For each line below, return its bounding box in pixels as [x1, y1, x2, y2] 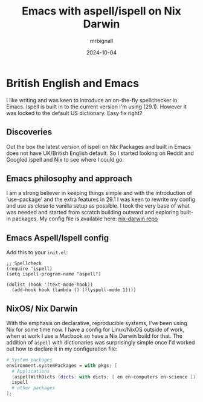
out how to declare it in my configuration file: [6, 345, 118, 352]
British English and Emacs [6, 76, 140, 90]
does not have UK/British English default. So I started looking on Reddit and [6, 150, 195, 157]
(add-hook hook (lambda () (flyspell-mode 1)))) [11, 287, 137, 293]
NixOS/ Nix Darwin [6, 303, 78, 314]
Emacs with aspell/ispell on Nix [22, 4, 181, 18]
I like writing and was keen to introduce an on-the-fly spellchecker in [6, 96, 178, 104]
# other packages [11, 385, 56, 391]
